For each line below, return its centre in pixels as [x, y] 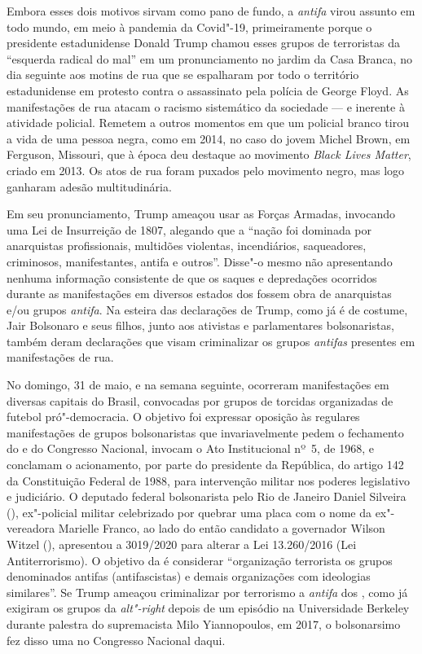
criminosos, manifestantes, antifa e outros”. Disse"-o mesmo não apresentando [200, 261]
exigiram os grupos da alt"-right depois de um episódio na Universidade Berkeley [208, 608]
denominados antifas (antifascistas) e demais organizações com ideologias [189, 576]
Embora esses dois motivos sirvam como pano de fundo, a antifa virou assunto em [211, 11]
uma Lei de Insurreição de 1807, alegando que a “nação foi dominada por [189, 229]
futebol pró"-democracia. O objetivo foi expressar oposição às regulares [183, 417]
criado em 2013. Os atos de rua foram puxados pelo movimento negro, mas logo [206, 170]
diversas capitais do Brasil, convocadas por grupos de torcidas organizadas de [200, 400]
